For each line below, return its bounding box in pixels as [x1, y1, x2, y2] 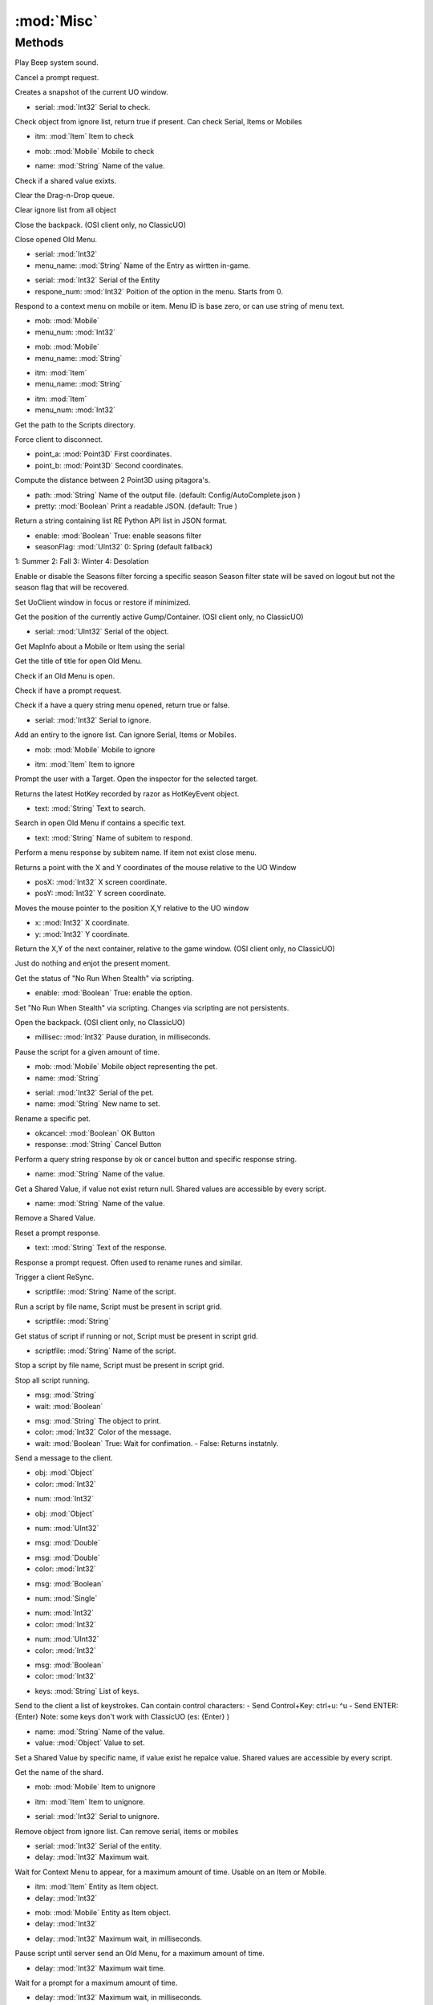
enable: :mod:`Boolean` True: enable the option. [34, 988, 192, 998]
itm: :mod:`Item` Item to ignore [34, 759, 136, 769]
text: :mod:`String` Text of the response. [34, 1243, 168, 1253]
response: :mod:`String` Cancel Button [34, 1140, 162, 1149]
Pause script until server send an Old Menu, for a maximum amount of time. [14, 1949, 265, 1958]
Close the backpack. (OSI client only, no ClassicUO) [14, 220, 186, 229]
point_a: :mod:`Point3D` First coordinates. [34, 449, 172, 459]
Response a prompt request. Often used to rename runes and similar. [14, 1258, 243, 1267]
